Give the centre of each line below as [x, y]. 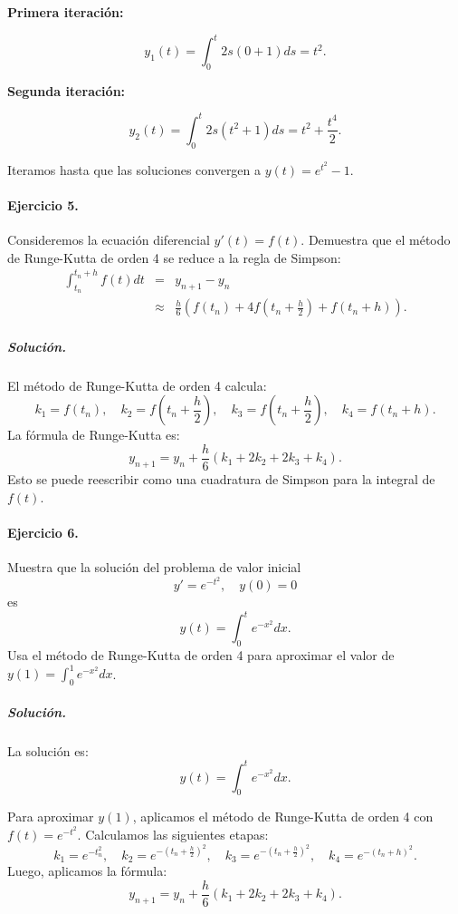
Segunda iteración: [67, 90]
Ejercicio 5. [43, 204]
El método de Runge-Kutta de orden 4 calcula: [137, 385]
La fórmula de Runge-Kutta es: [94, 435]
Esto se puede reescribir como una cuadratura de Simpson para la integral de [221, 478]
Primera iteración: [66, 12]
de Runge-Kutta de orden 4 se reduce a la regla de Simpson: [174, 257]
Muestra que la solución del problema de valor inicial [154, 566]
